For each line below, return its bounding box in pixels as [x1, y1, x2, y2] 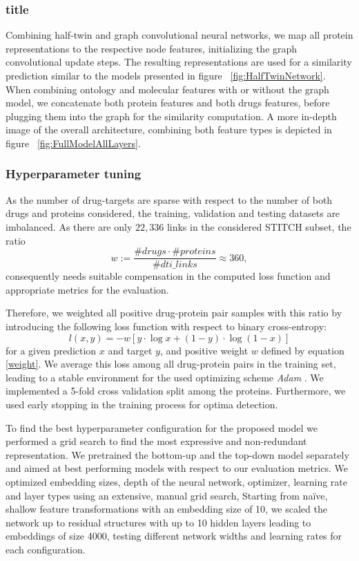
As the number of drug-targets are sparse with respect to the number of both [6, 192, 333, 207]
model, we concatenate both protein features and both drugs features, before [6, 95, 330, 110]
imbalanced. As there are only [6, 219, 133, 234]
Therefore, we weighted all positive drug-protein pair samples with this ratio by [6, 305, 342, 320]
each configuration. [6, 542, 86, 556]
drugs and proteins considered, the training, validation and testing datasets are [6, 206, 340, 220]
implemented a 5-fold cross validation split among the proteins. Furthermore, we [6, 383, 346, 398]
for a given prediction [6, 343, 97, 357]
